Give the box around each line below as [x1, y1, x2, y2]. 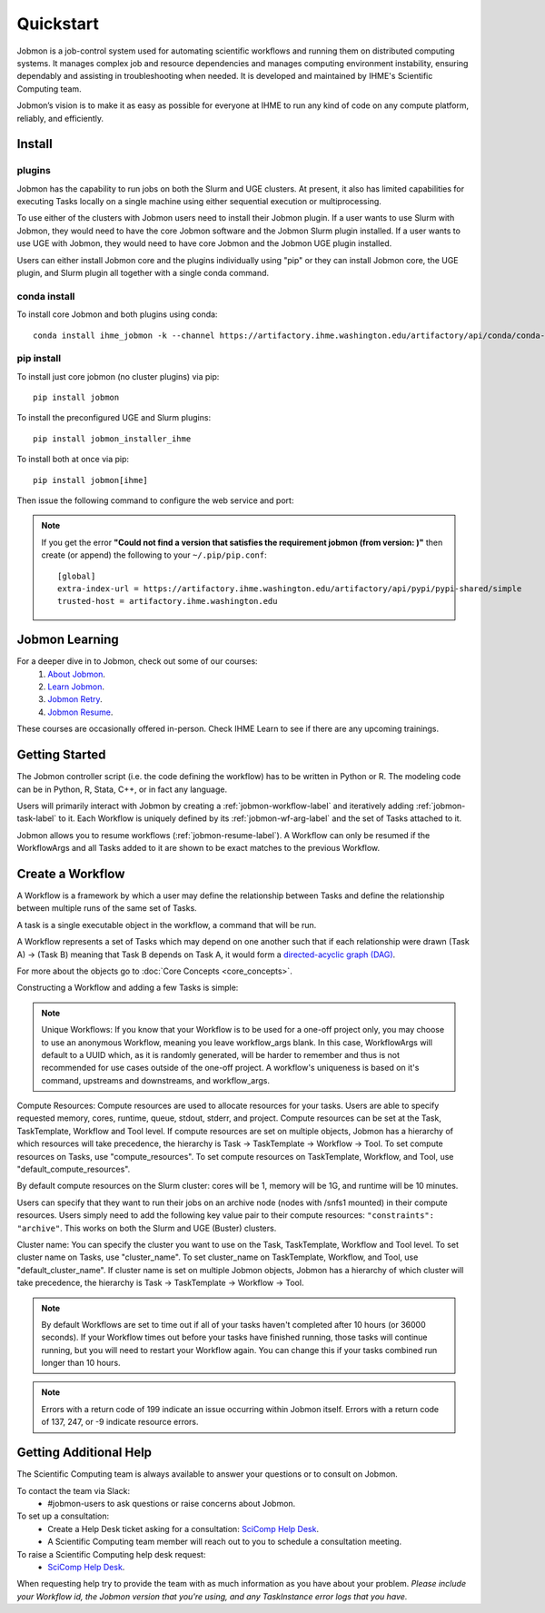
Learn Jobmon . [47, 681, 104, 692]
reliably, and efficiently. [16, 113, 104, 124]
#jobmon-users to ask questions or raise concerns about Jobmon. [47, 1498, 296, 1509]
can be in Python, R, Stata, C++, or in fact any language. [16, 784, 227, 795]
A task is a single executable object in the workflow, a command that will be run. [16, 919, 317, 930]
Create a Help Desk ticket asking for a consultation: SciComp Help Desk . [47, 1523, 320, 1534]
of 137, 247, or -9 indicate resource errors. [41, 1417, 199, 1428]
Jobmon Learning [16, 632, 120, 648]
